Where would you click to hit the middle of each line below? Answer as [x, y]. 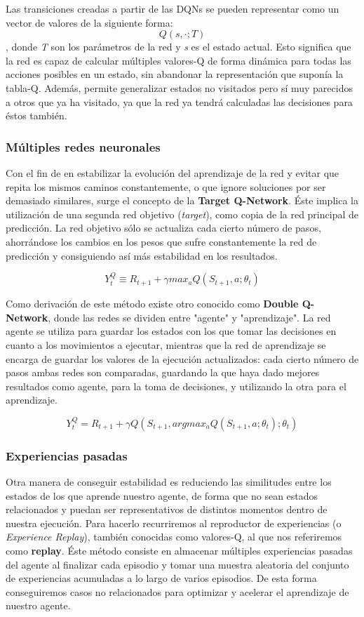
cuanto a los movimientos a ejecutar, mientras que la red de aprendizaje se [166, 344]
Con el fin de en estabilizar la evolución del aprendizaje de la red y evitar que [173, 172]
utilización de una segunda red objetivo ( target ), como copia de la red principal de [182, 214]
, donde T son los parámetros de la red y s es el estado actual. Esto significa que [178, 47]
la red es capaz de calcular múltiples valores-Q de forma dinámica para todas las [178, 60]
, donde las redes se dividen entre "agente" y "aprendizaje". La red [189, 317]
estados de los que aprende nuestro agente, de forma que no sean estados [162, 495]
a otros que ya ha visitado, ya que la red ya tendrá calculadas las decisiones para [179, 101]
